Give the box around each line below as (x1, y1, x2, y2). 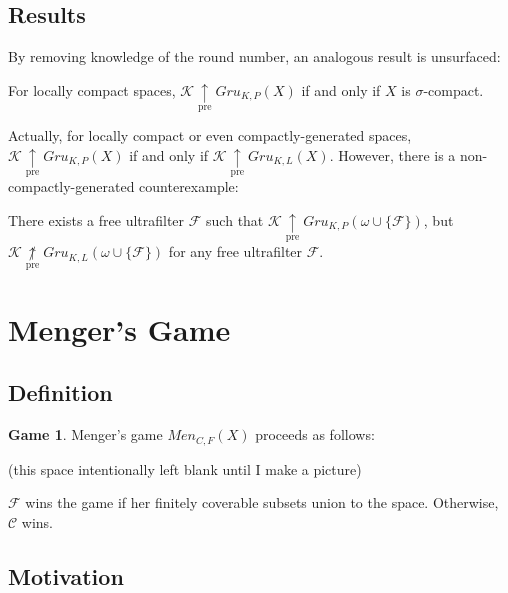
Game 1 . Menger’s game (8, 424, 163, 445)
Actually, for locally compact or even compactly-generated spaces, (8, 125, 412, 146)
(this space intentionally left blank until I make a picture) (8, 458, 362, 479)
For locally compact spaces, (8, 79, 176, 100)
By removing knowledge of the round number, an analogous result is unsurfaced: (8, 46, 501, 67)
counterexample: (139, 176, 239, 197)
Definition (8, 377, 113, 408)
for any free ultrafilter (168, 241, 303, 262)
